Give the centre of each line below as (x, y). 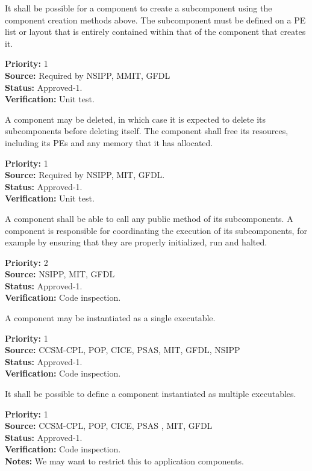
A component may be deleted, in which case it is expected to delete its (135, 119)
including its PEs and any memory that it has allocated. (109, 142)
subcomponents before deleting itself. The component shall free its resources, (147, 131)
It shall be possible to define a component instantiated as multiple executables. (151, 394)
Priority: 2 (27, 262)
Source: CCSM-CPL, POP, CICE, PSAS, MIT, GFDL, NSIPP (123, 350)
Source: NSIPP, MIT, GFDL (60, 274)
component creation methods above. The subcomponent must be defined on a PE (155, 20)
